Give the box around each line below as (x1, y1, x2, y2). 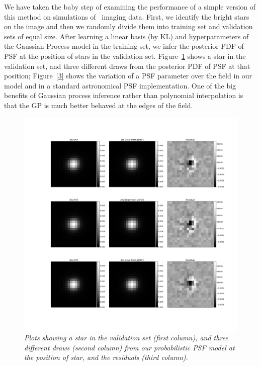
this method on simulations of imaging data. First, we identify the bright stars (4, 11, 249, 22)
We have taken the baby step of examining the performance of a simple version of (4, 2, 256, 12)
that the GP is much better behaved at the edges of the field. (4, 100, 193, 110)
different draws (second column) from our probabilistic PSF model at (24, 342, 235, 352)
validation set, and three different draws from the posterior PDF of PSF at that (4, 60, 250, 71)
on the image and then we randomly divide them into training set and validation (4, 21, 253, 32)
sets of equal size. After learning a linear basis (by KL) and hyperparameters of (4, 31, 249, 41)
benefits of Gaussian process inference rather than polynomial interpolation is (4, 90, 243, 101)
